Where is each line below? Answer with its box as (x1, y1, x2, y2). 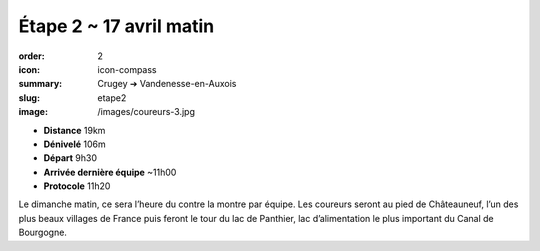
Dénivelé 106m (43, 138, 106, 150)
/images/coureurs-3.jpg (97, 106, 195, 118)
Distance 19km (43, 124, 106, 136)
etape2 (97, 91, 127, 104)
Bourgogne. (18, 226, 67, 239)
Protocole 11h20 (43, 180, 111, 192)
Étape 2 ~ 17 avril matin (18, 15, 215, 37)
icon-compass (97, 63, 157, 75)
